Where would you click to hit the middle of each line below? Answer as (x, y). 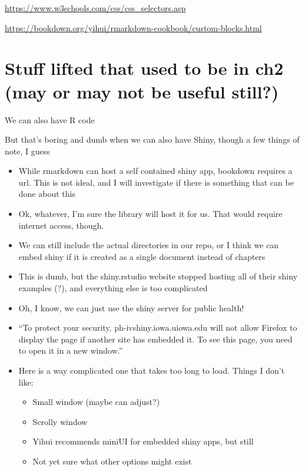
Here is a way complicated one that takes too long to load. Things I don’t (152, 370)
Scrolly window (60, 421)
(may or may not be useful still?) (142, 91)
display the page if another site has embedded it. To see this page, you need (155, 339)
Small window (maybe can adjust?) (96, 402)
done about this (47, 194)
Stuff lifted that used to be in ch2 (144, 68)
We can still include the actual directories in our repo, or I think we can (149, 245)
